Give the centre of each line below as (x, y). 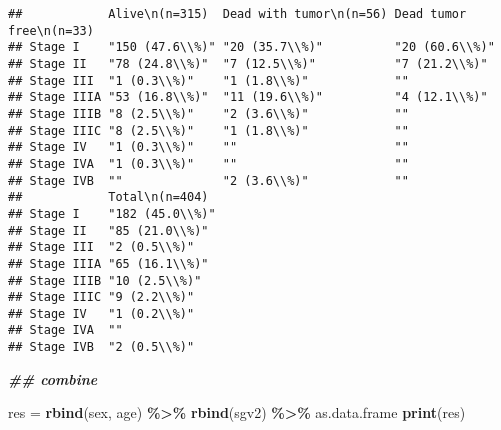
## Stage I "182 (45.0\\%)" (112, 213)
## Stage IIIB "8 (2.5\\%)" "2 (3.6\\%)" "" (208, 113)
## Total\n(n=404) (108, 197)
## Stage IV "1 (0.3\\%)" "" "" (208, 147)
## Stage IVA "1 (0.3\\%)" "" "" (208, 163)
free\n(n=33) (51, 30)
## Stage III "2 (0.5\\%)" (101, 247)
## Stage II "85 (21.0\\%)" (108, 230)
